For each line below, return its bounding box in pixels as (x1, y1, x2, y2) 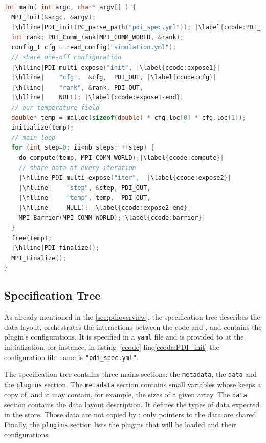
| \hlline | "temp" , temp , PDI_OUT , (18, 194, 151, 202)
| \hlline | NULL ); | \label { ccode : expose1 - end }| (11, 94, 184, 101)
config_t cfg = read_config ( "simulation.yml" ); (11, 44, 176, 51)
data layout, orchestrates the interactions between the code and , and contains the (4, 321, 262, 332)
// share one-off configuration (11, 53, 122, 61)
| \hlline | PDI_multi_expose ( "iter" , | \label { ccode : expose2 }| (18, 174, 231, 182)
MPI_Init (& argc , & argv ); (11, 13, 96, 21)
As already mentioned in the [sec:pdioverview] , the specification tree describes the (4, 311, 260, 322)
